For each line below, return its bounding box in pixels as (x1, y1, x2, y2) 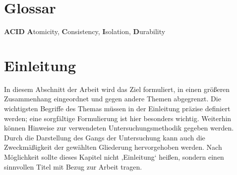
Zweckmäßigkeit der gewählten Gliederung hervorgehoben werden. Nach (4, 142, 222, 152)
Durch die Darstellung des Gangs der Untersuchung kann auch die (4, 132, 205, 142)
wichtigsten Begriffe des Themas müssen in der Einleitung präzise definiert (4, 103, 231, 114)
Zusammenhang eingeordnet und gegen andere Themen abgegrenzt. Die (4, 93, 221, 104)
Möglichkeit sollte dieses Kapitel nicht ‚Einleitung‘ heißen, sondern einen (4, 152, 224, 162)
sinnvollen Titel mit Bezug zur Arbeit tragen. (4, 161, 142, 172)
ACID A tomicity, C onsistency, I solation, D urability (4, 26, 166, 37)
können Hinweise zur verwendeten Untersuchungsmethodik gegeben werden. (4, 123, 234, 133)
